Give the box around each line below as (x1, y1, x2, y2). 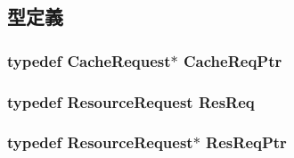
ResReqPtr (206, 131, 287, 154)
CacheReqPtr (184, 49, 282, 71)
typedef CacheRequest (7, 49, 171, 71)
